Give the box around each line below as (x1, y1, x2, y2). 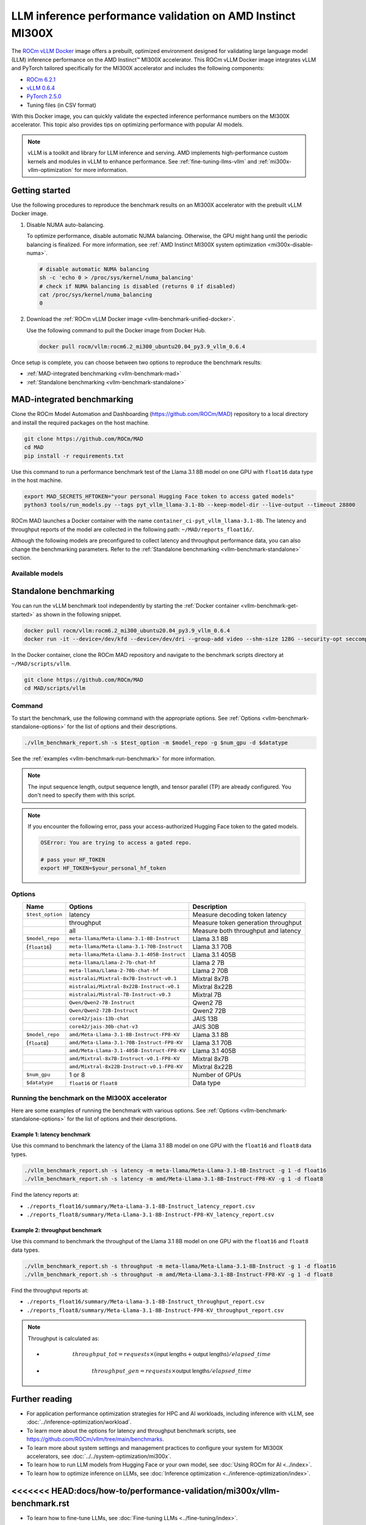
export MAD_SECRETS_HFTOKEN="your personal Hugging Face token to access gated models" (24, 493, 295, 500)
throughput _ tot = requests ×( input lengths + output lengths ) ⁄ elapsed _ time (72, 1351, 271, 1357)
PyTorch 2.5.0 (26, 93, 62, 100)
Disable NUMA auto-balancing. (26, 221, 105, 228)
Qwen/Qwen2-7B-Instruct (69, 999, 135, 1006)
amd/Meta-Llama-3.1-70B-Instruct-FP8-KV (69, 1039, 183, 1046)
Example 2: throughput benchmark (11, 1226, 102, 1233)
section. (11, 554, 32, 561)
